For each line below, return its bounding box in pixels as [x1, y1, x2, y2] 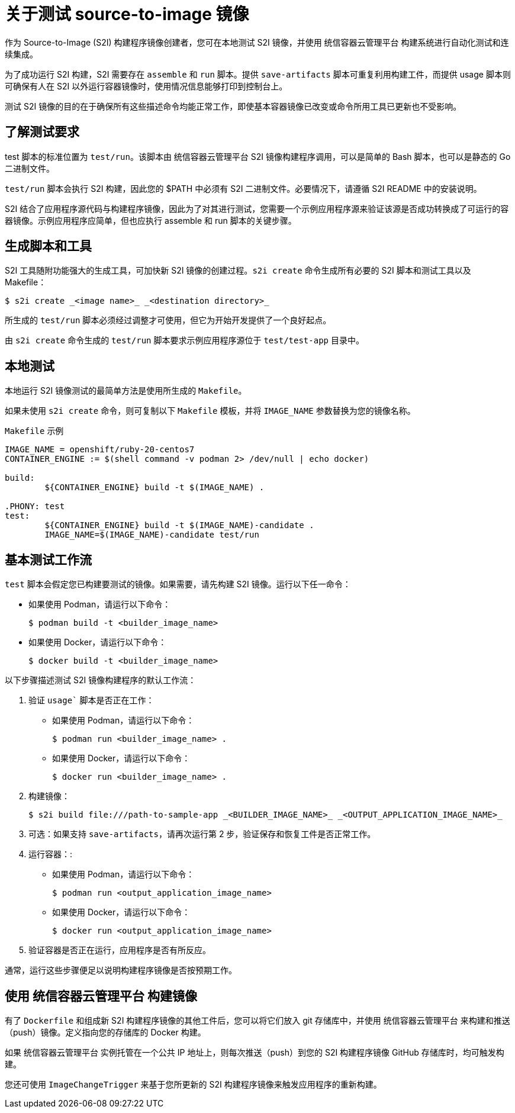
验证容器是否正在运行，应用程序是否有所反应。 [28, 945, 211, 956]
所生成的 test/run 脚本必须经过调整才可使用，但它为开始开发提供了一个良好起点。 [5, 315, 331, 326]
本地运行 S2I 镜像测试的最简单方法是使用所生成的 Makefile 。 [5, 385, 247, 396]
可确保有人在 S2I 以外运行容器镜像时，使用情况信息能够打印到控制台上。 [5, 81, 288, 91]
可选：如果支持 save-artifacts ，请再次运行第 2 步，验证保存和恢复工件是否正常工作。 [28, 829, 376, 839]
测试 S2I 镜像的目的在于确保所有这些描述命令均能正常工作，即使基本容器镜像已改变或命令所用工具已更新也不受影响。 [5, 101, 462, 111]
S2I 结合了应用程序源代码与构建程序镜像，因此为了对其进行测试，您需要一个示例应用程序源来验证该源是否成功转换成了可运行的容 [5, 203, 509, 214]
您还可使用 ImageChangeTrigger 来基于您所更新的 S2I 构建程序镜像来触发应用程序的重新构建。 [5, 1079, 382, 1089]
